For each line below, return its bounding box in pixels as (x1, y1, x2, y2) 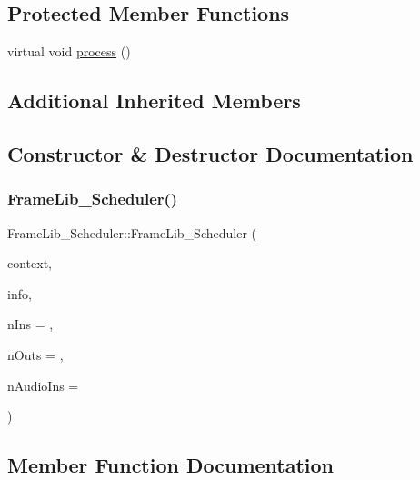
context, (7, 254, 52, 273)
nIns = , (7, 315, 54, 334)
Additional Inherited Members (7, 86, 301, 115)
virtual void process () (7, 42, 131, 61)
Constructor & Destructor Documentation (7, 139, 414, 167)
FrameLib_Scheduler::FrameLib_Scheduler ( (7, 223, 256, 242)
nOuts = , (7, 345, 64, 364)
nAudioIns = (7, 375, 79, 395)
